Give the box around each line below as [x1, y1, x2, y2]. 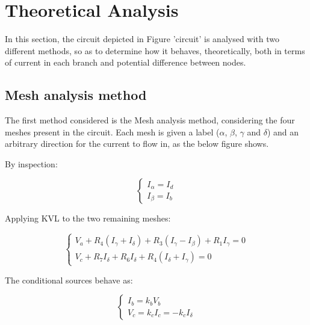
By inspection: [5, 157, 58, 170]
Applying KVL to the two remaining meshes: [5, 212, 171, 224]
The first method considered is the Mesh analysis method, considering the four [5, 114, 295, 126]
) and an [267, 125, 299, 138]
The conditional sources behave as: [5, 273, 133, 286]
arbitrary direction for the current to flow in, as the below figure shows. [5, 137, 269, 150]
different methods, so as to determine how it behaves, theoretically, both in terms [5, 44, 305, 57]
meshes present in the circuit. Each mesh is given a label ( [5, 125, 220, 138]
